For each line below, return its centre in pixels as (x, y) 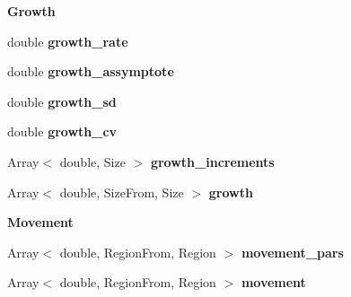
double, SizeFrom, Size (122, 192)
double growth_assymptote (91, 71)
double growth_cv (62, 131)
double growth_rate (68, 41)
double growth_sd (62, 101)
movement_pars (292, 252)
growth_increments (212, 161)
